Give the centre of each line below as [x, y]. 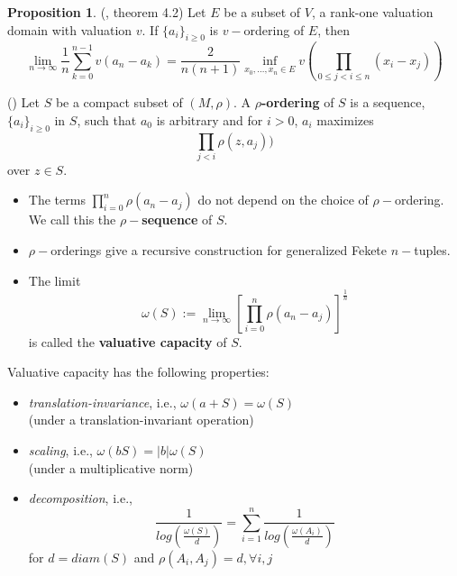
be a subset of [262, 12]
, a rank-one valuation [372, 12]
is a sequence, [388, 102]
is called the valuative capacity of [128, 341]
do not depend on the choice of [283, 200]
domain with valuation [70, 29]
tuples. [432, 250]
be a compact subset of [119, 102]
